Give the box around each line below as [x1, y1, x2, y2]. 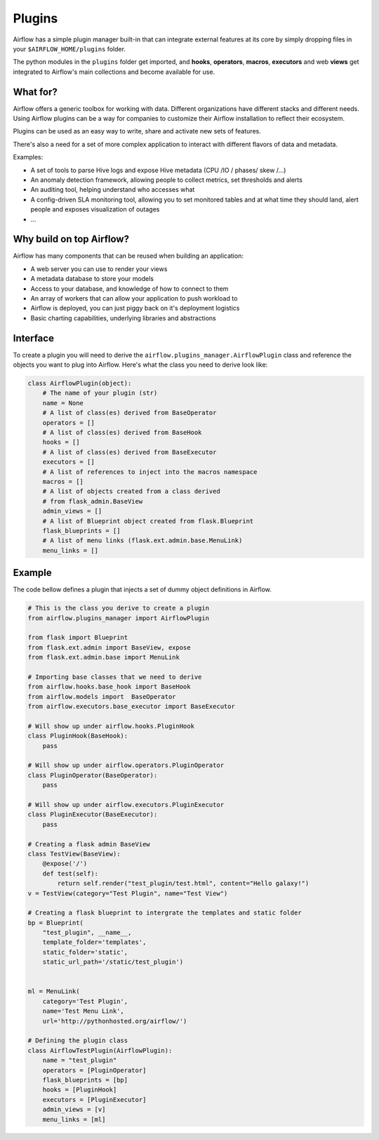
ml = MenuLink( [27, 988, 80, 995]
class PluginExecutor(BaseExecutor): [27, 811, 158, 818]
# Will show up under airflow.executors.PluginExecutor [27, 801, 225, 808]
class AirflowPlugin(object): [27, 379, 132, 388]
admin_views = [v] [42, 1106, 106, 1113]
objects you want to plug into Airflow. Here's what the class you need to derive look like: [13, 360, 268, 369]
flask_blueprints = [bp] [42, 1075, 128, 1084]
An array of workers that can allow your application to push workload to [30, 294, 238, 302]
